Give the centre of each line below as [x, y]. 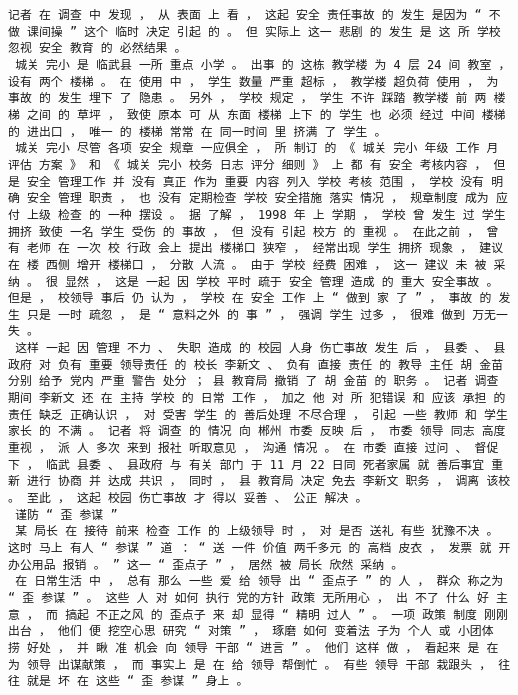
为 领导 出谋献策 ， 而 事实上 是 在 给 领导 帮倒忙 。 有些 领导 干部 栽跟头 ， [250, 664]
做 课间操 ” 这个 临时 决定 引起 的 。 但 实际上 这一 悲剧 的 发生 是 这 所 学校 [254, 31]
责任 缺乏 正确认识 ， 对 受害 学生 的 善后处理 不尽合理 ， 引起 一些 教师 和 [242, 414]
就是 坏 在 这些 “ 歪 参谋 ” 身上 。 [138, 681]
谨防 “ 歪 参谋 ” [66, 514]
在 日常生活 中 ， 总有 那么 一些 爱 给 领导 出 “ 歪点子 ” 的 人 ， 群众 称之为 [259, 581]
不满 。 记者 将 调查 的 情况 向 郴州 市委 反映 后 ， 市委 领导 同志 [266, 431]
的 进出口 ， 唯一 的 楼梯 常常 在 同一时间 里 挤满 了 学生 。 [197, 131]
